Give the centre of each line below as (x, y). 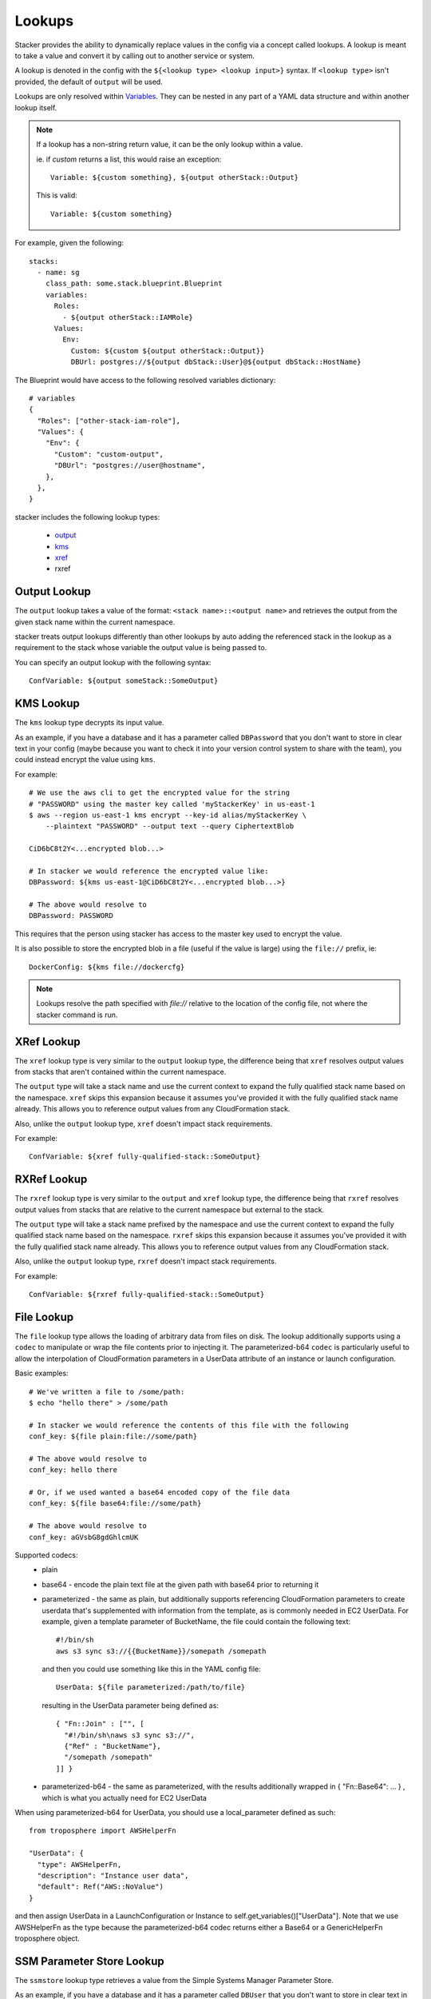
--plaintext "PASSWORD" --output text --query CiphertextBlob (170, 826)
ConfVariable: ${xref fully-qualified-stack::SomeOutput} (145, 1157)
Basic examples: (42, 1373)
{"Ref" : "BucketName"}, (113, 1746)
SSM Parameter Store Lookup (89, 1961)
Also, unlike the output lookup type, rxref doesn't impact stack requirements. (146, 1261)
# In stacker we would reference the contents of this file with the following (189, 1425)
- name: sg (58, 273)
